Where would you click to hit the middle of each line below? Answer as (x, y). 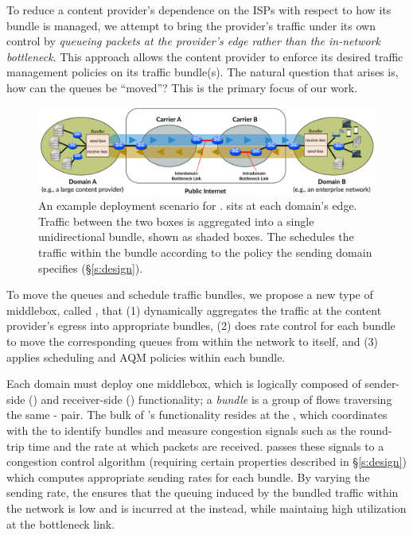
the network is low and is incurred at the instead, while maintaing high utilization (206, 508)
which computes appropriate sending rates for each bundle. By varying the (188, 477)
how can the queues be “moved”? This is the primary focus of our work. (182, 87)
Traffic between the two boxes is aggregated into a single (176, 221)
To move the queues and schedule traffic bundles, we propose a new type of (190, 295)
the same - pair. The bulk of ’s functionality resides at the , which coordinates (197, 415)
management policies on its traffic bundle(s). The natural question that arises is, (203, 72)
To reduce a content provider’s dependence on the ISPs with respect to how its (199, 10)
